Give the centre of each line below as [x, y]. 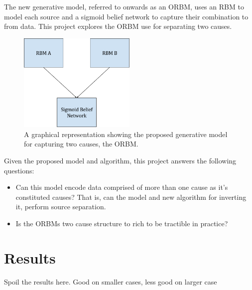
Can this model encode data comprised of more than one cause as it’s [122, 187]
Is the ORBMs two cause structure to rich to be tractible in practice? [122, 223]
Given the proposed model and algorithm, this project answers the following [120, 161]
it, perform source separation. [61, 207]
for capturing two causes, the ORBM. [81, 144]
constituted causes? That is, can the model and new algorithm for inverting [131, 197]
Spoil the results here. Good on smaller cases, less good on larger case [111, 281]
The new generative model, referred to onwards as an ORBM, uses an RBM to [124, 6]
